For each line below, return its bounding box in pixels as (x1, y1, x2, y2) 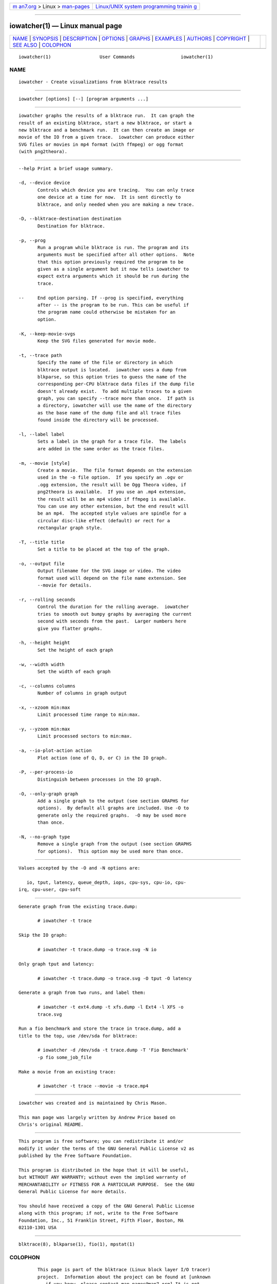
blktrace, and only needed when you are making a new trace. (37, 201, 194, 207)
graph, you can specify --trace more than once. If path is (37, 395, 194, 402)
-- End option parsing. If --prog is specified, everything (18, 295, 184, 300)
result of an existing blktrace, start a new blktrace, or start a (18, 120, 192, 126)
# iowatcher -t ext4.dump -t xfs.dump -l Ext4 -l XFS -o (37, 1004, 184, 1010)
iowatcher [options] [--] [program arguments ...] (18, 96, 149, 102)
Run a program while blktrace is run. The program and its (37, 244, 189, 250)
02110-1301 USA (18, 1225, 57, 1231)
